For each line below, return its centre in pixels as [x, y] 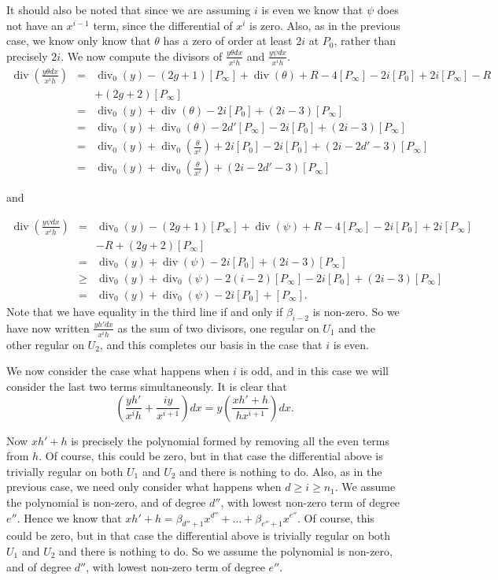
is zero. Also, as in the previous [325, 25]
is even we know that [312, 9]
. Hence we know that [69, 517]
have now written [48, 327]
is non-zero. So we [356, 311]
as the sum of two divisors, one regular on [218, 327]
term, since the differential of [163, 25]
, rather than [365, 41]
